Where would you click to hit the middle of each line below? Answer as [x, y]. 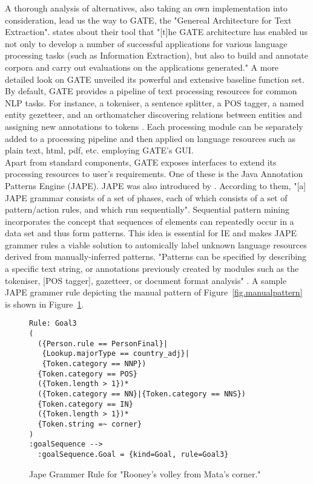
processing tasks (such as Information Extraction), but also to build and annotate [157, 55]
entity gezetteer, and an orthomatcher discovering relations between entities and [153, 115]
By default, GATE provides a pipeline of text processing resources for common [151, 91]
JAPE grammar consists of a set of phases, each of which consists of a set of [146, 197]
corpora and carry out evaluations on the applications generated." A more [142, 67]
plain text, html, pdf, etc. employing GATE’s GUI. [99, 150]
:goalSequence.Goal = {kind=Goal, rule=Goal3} [133, 454]
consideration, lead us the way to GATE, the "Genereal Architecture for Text [148, 20]
